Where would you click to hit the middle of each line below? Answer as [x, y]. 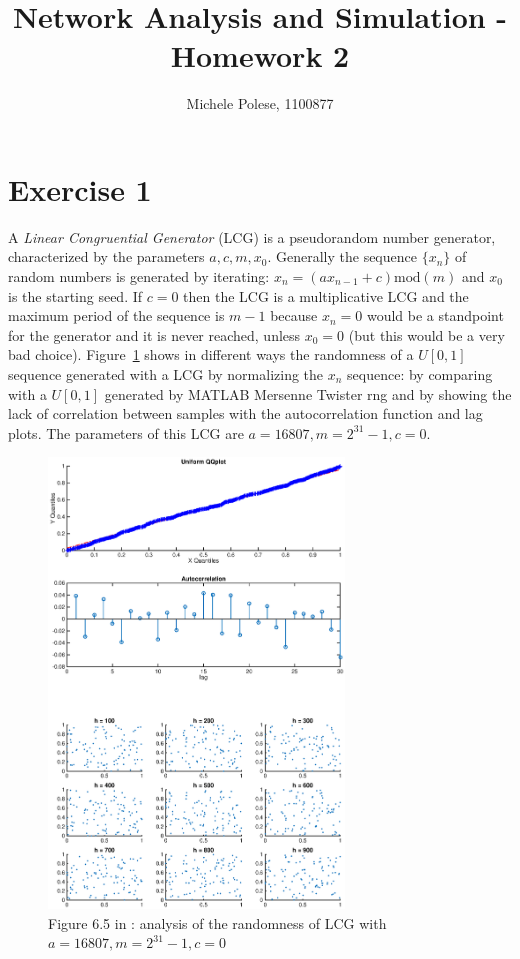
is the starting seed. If [75, 295]
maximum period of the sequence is [116, 315]
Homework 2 [260, 55]
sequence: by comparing [420, 374]
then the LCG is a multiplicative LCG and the [326, 295]
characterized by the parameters [106, 256]
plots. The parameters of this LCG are [126, 432]
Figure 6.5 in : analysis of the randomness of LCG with [217, 922]
